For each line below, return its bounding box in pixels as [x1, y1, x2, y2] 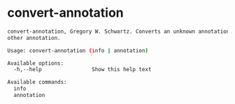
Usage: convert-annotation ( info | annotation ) [7, 47, 149, 54]
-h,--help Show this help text [13, 66, 152, 73]
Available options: [7, 59, 64, 67]
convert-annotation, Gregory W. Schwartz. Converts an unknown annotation [7, 28, 230, 35]
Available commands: [7, 79, 68, 86]
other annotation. [7, 34, 61, 41]
